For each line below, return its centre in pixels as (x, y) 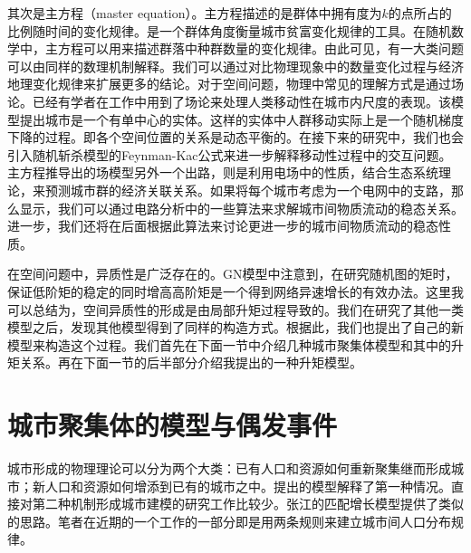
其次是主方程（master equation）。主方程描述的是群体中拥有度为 (195, 13)
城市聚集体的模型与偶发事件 (173, 425)
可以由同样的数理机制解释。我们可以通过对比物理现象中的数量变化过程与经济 (235, 66)
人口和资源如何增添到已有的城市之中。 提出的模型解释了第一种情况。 (248, 486)
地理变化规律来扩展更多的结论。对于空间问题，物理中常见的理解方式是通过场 (235, 84)
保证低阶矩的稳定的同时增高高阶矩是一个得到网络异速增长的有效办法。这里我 (235, 291)
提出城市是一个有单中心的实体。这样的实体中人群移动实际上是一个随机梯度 (241, 119)
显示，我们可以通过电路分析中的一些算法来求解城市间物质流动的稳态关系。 (242, 208)
